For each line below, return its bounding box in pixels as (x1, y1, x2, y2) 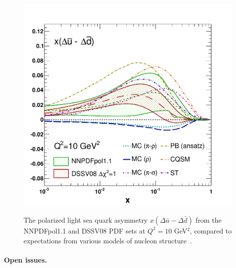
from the (195, 214, 222, 225)
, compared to (190, 225, 232, 235)
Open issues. (4, 254, 47, 265)
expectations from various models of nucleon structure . (24, 235, 192, 245)
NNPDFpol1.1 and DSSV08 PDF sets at (24, 225, 146, 235)
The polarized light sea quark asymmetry (24, 214, 148, 225)
